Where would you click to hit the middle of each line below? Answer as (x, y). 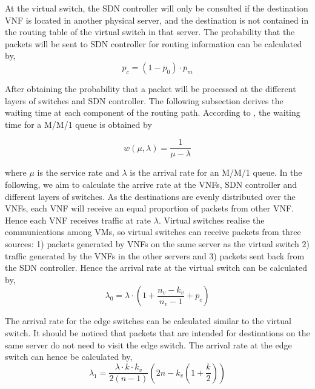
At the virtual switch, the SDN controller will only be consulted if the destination (157, 8)
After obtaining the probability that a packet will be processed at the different (151, 88)
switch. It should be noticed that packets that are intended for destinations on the (157, 332)
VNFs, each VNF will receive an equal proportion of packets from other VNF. (149, 208)
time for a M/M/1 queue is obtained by (78, 124)
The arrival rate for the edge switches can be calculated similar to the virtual (148, 321)
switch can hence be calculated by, (69, 357)
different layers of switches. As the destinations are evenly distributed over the (150, 196)
